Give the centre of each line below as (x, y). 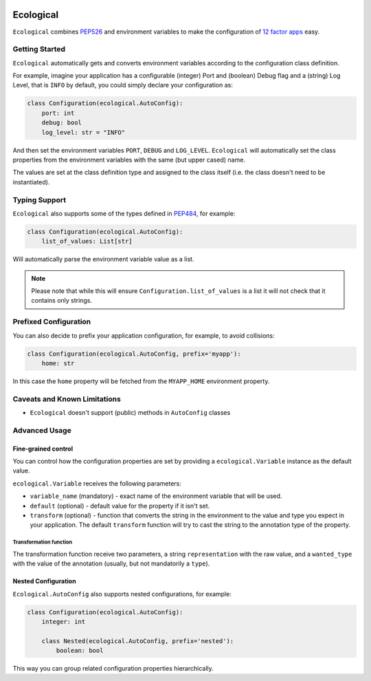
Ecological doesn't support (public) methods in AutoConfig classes (130, 413)
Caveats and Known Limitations (67, 399)
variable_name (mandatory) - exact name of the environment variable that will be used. (156, 496)
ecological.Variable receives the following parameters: (97, 483)
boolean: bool (80, 651)
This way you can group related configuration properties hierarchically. (113, 669)
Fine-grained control (43, 448)
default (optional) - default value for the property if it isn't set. (120, 506)
